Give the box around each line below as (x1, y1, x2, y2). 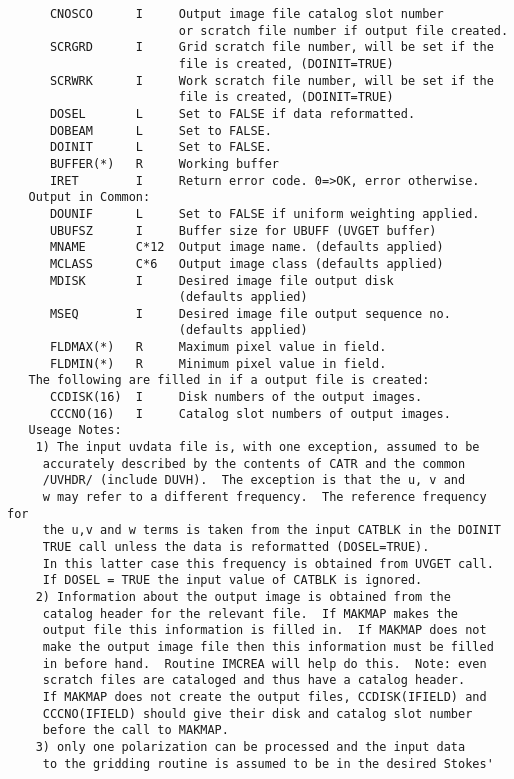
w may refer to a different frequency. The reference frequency (42, 490, 487, 505)
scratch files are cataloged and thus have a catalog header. (42, 673, 466, 688)
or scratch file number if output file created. (178, 23, 509, 38)
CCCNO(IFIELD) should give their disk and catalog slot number (42, 706, 473, 721)
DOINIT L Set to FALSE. (49, 140, 272, 155)
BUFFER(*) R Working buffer (49, 156, 280, 171)
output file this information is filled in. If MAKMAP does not (42, 623, 487, 638)
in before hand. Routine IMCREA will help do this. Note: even (42, 656, 487, 671)
